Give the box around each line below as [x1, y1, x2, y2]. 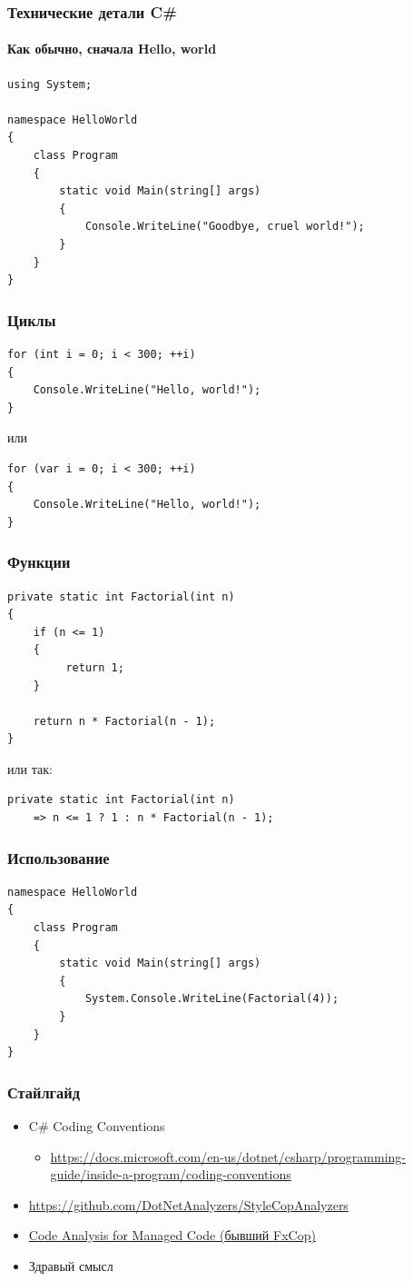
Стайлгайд [7, 1080, 80, 1103]
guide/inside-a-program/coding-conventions [50, 1165, 291, 1184]
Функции [7, 551, 71, 573]
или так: [7, 759, 53, 778]
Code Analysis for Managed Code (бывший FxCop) [28, 1226, 316, 1245]
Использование [7, 846, 110, 869]
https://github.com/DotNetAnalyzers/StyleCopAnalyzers [28, 1195, 349, 1214]
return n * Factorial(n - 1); [33, 714, 216, 728]
